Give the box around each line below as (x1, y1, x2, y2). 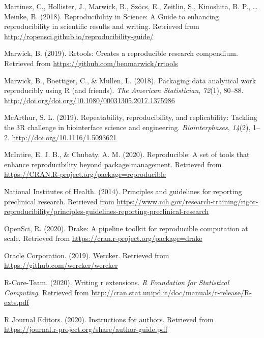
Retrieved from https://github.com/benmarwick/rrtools (4, 57, 178, 68)
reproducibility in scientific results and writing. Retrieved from (4, 21, 199, 32)
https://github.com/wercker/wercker (4, 260, 118, 270)
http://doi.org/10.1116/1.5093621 (12, 132, 117, 142)
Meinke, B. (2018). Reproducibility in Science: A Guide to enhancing (4, 11, 219, 21)
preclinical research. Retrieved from (4, 196, 114, 206)
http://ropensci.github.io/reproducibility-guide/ (4, 30, 154, 41)
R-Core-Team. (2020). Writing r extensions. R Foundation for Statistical (4, 277, 229, 288)
